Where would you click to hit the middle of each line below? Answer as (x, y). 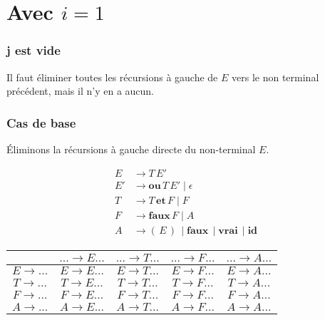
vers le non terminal (275, 77)
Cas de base (41, 122)
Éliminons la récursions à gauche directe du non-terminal (131, 149)
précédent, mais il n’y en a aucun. (81, 91)
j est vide (33, 50)
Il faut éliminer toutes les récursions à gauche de (112, 77)
